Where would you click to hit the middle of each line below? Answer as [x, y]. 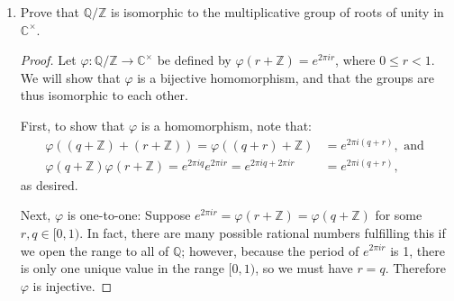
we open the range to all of [95, 250]
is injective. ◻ [73, 285]
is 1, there [418, 250]
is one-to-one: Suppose [129, 215]
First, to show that [73, 125]
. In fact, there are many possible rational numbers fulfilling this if [263, 232]
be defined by [194, 60]
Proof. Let [48, 60]
